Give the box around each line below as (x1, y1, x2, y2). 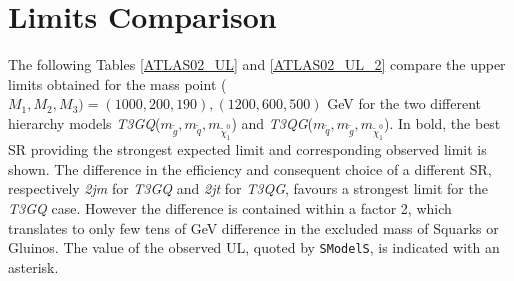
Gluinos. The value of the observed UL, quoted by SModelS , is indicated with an (8, 237, 500, 258)
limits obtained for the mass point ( (8, 73, 227, 94)
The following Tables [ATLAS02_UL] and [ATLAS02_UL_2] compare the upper (8, 54, 506, 75)
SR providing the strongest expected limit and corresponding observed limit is (8, 139, 487, 160)
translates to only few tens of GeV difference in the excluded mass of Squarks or (8, 217, 499, 238)
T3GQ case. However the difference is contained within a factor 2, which (8, 197, 452, 218)
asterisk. (8, 256, 59, 277)
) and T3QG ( (231, 112, 313, 133)
